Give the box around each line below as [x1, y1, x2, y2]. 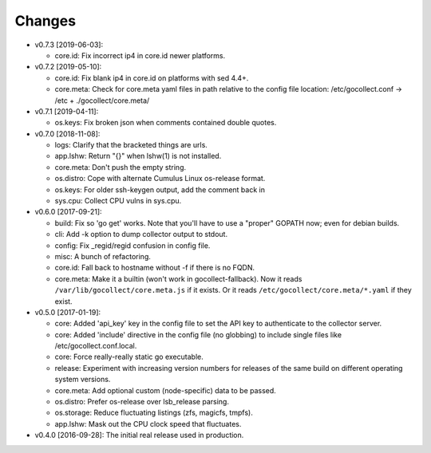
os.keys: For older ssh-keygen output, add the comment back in [54, 184, 265, 195]
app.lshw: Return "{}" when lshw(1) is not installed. [54, 152, 222, 161]
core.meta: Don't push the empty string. [54, 162, 187, 171]
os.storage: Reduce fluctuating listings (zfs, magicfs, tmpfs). [54, 408, 253, 418]
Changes [14, 12, 76, 30]
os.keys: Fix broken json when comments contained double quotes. [54, 118, 277, 128]
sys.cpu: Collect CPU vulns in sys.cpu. [54, 196, 182, 206]
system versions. [54, 375, 111, 384]
